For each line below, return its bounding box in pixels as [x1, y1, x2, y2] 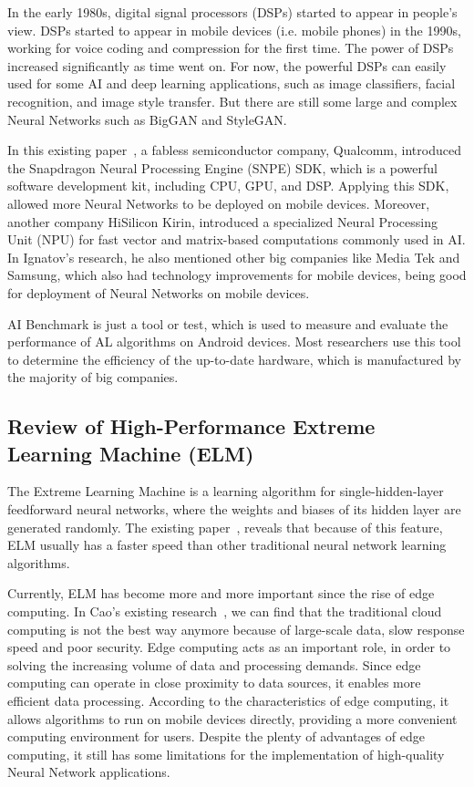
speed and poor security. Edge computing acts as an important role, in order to [7, 637, 451, 657]
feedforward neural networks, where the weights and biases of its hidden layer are [7, 500, 461, 519]
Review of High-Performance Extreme [7, 412, 376, 440]
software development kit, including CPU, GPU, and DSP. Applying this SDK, [7, 176, 449, 195]
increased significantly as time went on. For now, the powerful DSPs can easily [7, 56, 447, 75]
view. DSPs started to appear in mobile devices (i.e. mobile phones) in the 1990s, [7, 20, 461, 39]
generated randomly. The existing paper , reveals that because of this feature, [7, 517, 443, 536]
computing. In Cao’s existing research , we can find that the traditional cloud [7, 602, 442, 621]
